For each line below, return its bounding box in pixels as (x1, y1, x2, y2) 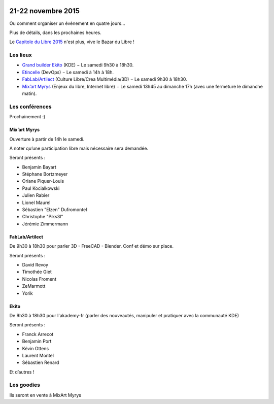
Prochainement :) (9, 114, 46, 120)
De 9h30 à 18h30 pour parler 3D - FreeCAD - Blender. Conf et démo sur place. (9, 243, 174, 249)
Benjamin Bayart (22, 164, 57, 170)
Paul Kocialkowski (22, 185, 60, 191)
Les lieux (9, 51, 32, 58)
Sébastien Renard (22, 359, 59, 365)
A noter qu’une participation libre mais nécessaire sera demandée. (9, 145, 149, 151)
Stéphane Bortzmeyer (22, 171, 68, 177)
